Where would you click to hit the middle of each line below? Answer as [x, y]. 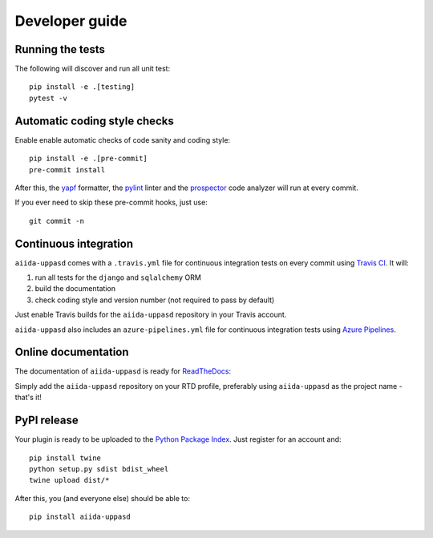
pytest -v [48, 98]
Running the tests [60, 49]
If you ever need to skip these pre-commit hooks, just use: [111, 202]
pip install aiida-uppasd [80, 517]
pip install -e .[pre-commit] [89, 159]
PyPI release [47, 421]
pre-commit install [67, 170]
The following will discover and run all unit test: [93, 69]
